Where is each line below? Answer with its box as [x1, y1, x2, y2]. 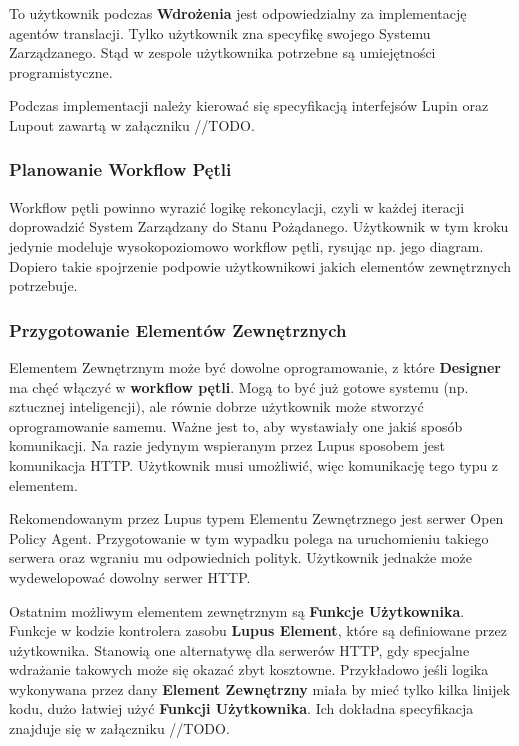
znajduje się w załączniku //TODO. [9, 718, 230, 739]
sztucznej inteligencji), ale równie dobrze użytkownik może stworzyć [9, 396, 424, 417]
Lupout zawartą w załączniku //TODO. [9, 114, 255, 135]
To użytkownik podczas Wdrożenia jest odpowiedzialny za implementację [9, 3, 467, 23]
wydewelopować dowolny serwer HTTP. [9, 566, 251, 587]
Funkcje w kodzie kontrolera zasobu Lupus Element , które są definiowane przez [9, 620, 507, 641]
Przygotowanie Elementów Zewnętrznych [9, 317, 347, 342]
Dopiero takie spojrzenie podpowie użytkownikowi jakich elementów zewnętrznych [9, 255, 512, 276]
